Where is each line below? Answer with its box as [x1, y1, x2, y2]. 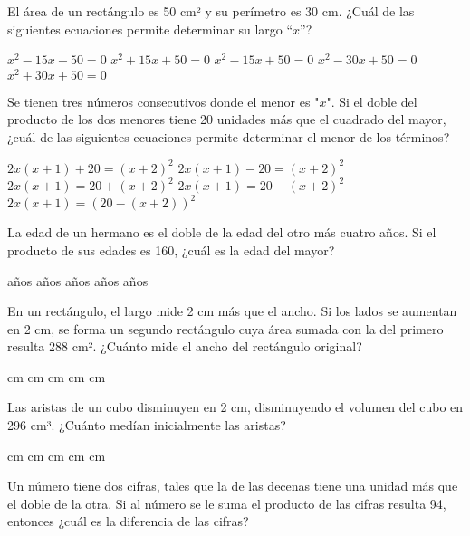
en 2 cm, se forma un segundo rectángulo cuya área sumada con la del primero [7, 319, 444, 338]
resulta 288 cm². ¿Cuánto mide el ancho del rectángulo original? [7, 337, 362, 356]
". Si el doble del [326, 91, 417, 110]
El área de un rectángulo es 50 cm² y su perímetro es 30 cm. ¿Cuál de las [7, 2, 415, 20]
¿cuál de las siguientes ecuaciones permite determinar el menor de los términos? [7, 128, 450, 147]
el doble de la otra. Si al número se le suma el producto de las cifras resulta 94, [7, 493, 446, 512]
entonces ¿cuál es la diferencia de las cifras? [7, 512, 249, 531]
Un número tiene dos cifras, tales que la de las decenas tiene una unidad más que [7, 476, 458, 495]
